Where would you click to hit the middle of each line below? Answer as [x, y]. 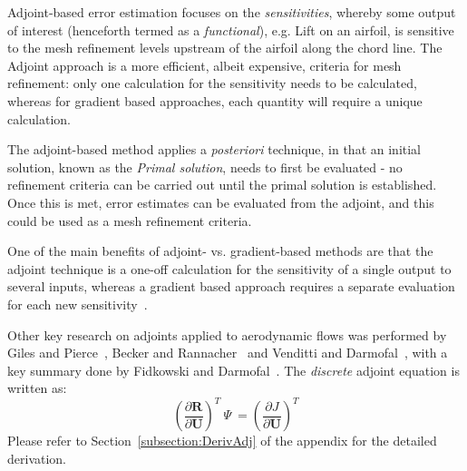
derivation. [37, 458]
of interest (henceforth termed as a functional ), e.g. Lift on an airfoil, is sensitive [231, 29]
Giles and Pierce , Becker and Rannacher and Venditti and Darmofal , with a [228, 353]
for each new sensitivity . [78, 304]
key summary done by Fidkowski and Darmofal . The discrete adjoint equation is [233, 370]
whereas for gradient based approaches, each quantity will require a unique [215, 100]
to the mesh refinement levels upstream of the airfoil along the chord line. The [225, 48]
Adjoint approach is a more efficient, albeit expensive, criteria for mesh [204, 65]
